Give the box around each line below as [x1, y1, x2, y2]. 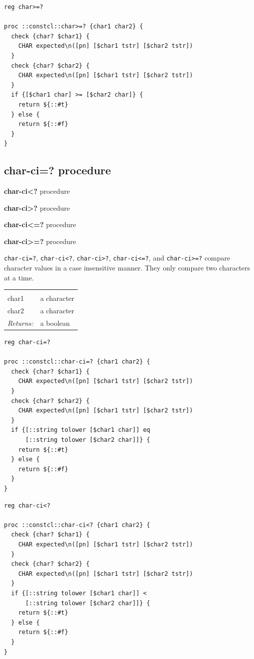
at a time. [4, 272, 34, 282]
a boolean [40, 318, 70, 328]
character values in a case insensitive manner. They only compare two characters [4, 263, 251, 273]
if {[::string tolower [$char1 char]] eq [11, 426, 150, 434]
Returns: [7, 318, 33, 328]
